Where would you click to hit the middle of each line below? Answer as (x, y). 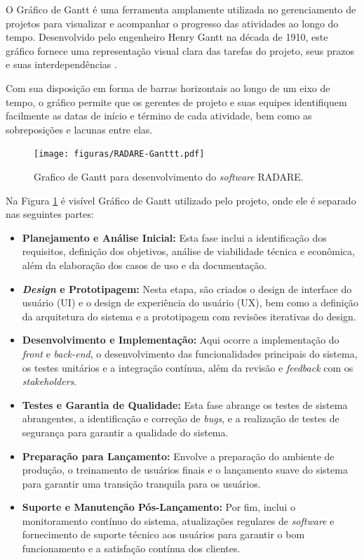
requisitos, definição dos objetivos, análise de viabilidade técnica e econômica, (188, 251)
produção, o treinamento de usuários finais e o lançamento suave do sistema (185, 470)
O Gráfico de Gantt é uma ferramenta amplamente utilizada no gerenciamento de (181, 9)
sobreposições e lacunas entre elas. (79, 129)
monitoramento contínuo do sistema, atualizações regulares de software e (178, 520)
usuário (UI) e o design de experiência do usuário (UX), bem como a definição (190, 302)
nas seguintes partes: (50, 214)
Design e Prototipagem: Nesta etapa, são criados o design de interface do (187, 288)
